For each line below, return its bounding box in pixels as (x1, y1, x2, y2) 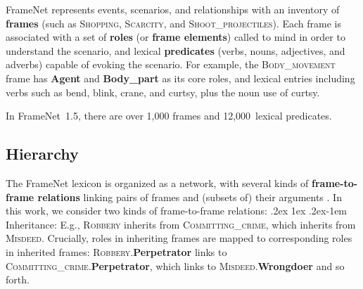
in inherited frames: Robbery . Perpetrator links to (6, 244, 227, 259)
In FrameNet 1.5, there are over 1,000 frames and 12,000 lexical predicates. (6, 108, 332, 123)
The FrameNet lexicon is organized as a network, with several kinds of (6, 175, 309, 190)
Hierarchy (6, 143, 79, 165)
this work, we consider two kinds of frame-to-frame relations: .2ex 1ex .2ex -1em (6, 203, 348, 218)
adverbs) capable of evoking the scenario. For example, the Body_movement (6, 57, 336, 72)
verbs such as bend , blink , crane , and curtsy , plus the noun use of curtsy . (6, 84, 320, 99)
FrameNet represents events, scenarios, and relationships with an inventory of (6, 2, 340, 16)
